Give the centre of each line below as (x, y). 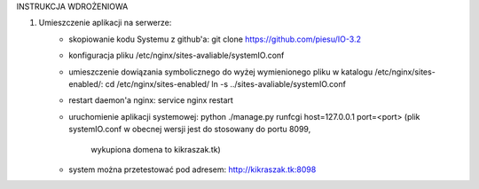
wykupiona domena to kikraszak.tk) (156, 149)
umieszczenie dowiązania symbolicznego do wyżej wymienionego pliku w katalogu (221, 72)
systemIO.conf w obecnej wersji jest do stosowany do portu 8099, (190, 130)
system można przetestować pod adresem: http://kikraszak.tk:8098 (192, 169)
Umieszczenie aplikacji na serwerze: (105, 23)
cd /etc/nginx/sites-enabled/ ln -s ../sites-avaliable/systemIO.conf (225, 83)
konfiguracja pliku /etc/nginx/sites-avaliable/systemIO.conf (177, 55)
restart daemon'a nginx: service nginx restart (151, 100)
